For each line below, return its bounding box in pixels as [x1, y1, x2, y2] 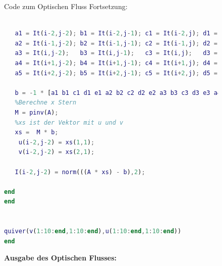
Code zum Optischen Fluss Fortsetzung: [4, 1, 128, 11]
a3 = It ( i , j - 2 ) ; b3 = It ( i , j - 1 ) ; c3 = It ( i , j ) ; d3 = [15, 49, 217, 57]
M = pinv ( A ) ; [15, 109, 59, 116]
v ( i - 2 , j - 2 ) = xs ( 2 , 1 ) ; [18, 148, 95, 156]
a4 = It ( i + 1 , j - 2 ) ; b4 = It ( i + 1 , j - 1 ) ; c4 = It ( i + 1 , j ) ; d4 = [15, 59, 217, 67]
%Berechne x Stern [15, 99, 77, 107]
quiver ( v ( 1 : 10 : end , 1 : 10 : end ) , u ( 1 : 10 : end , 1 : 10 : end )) [4, 228, 182, 235]
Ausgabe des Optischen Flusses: [4, 252, 117, 263]
